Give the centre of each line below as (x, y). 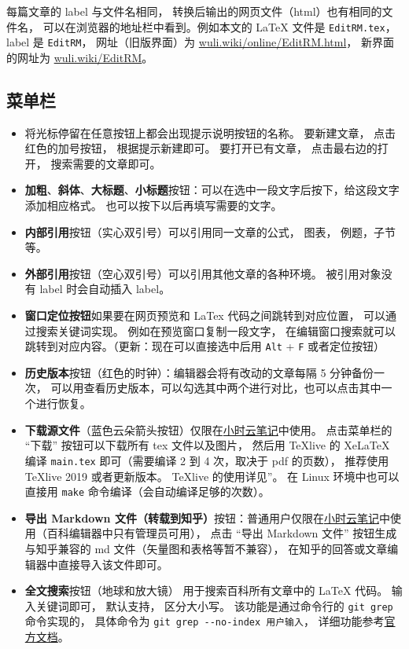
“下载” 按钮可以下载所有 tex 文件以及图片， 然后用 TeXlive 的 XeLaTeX (207, 445)
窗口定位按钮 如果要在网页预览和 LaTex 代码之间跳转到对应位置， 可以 (205, 315)
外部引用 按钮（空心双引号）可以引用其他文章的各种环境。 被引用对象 (203, 273)
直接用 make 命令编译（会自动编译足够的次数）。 (147, 491)
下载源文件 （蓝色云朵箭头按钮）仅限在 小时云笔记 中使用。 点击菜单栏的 (208, 429)
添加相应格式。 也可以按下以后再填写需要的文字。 (153, 205)
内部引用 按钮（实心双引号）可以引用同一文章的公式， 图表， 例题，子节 (210, 231)
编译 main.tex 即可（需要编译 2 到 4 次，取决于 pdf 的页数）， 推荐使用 (207, 460)
